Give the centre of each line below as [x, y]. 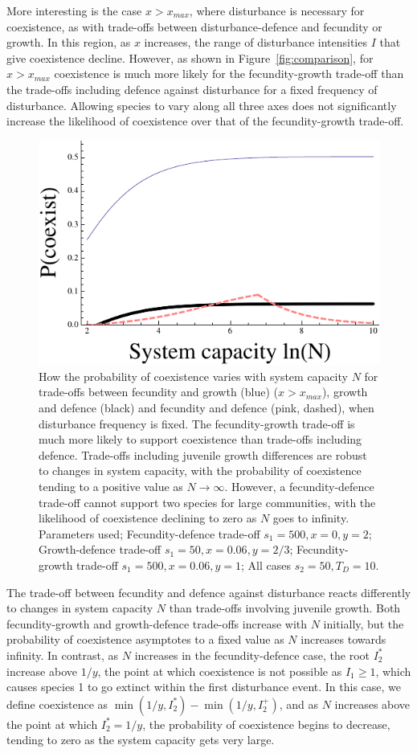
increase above [42, 671]
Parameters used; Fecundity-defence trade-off [149, 533]
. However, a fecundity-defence [299, 487]
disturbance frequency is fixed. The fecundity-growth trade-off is [197, 423]
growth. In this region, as [69, 42]
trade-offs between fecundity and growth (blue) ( [159, 392]
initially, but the [364, 623]
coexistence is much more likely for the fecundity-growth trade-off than [229, 74]
